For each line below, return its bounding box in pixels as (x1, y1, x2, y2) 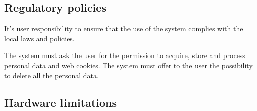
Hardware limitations (4, 94, 117, 110)
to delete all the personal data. (4, 70, 99, 80)
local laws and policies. (4, 33, 75, 43)
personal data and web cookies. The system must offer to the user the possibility (4, 60, 253, 70)
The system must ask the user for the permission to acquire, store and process (4, 50, 245, 61)
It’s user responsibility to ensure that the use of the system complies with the (4, 23, 243, 34)
